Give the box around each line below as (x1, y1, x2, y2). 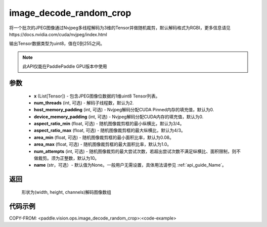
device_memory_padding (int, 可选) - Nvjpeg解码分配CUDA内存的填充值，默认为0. (34, 114, 204, 120)
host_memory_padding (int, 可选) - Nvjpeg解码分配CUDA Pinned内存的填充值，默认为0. (34, 107, 215, 113)
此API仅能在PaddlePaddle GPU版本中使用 (22, 63, 107, 69)
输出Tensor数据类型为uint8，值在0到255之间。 (9, 41, 105, 46)
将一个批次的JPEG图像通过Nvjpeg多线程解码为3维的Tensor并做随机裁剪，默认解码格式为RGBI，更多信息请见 (9, 25, 231, 31)
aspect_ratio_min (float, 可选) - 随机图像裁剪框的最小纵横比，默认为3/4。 (34, 121, 184, 127)
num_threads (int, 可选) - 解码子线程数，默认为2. (34, 99, 134, 106)
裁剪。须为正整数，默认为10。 (38, 155, 99, 161)
